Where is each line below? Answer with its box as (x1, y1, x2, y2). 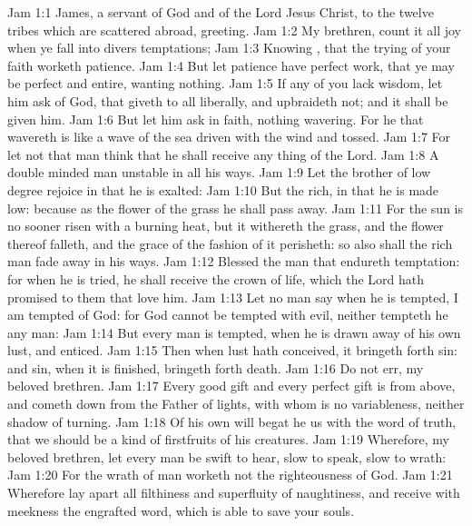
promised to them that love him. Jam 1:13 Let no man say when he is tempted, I (7, 287, 458, 306)
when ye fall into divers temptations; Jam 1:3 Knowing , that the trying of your (7, 38, 451, 57)
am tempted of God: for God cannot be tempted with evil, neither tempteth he (7, 305, 448, 324)
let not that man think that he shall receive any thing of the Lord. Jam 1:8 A (7, 144, 439, 164)
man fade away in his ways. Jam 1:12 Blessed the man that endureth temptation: (7, 252, 460, 271)
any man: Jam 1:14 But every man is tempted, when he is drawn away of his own (7, 323, 461, 342)
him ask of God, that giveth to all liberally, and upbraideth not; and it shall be (7, 91, 448, 110)
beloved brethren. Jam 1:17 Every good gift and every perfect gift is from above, (7, 376, 456, 395)
